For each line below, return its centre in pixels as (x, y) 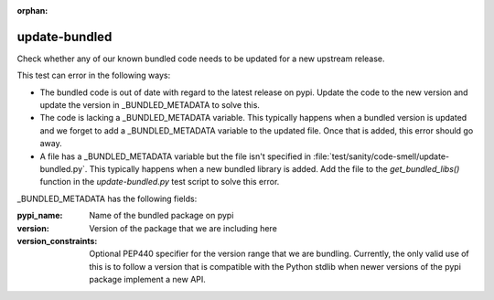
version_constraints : (57, 241)
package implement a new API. (147, 280)
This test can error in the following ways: (94, 75)
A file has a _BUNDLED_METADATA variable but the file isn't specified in (175, 156)
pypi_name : (40, 216)
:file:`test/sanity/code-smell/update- (381, 156)
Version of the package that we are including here (183, 228)
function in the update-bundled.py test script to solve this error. (160, 182)
